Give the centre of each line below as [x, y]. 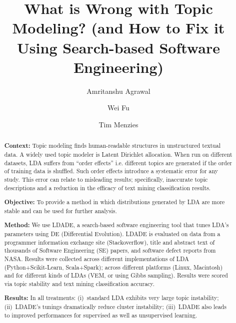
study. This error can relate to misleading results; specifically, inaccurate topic [106, 179]
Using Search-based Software [118, 47]
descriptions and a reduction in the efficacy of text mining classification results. [107, 187]
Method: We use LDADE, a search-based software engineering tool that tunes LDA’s [116, 225]
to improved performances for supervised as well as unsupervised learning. [101, 315]
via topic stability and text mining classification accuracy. [79, 283]
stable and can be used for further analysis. [60, 210]
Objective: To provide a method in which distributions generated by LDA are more [114, 202]
